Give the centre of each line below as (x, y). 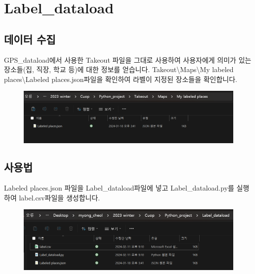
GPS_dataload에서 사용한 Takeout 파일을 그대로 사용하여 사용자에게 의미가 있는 (128, 59)
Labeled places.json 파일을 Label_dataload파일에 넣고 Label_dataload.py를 (119, 188)
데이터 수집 (30, 39)
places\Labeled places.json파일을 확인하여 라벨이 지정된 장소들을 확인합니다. (121, 79)
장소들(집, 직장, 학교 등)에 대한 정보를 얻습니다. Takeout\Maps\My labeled (119, 69)
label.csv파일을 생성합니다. (60, 197)
